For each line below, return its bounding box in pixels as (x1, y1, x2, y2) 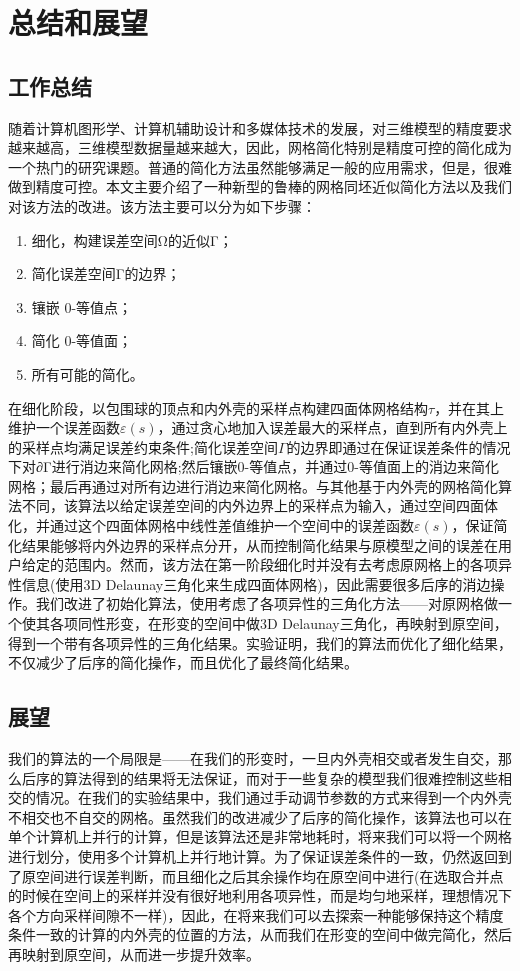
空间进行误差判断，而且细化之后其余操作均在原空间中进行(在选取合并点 (35, 865, 504, 886)
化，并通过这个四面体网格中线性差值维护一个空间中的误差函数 (8, 515, 414, 536)
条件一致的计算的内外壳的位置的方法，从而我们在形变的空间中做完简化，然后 (8, 924, 512, 945)
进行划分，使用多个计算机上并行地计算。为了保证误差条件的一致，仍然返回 (8, 846, 498, 866)
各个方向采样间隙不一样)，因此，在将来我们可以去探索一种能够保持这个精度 (8, 904, 504, 925)
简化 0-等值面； (31, 330, 133, 351)
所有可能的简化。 (31, 363, 144, 384)
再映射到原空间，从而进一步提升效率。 (8, 943, 260, 964)
